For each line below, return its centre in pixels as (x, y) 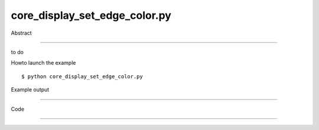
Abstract (21, 33)
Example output (30, 90)
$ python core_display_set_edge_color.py (82, 76)
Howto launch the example (43, 63)
